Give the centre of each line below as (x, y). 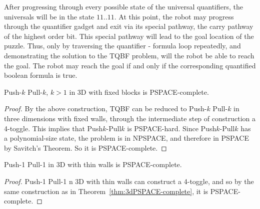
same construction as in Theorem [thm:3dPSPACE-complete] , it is (106, 191)
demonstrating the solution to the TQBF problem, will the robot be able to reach (129, 55)
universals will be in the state (49, 16)
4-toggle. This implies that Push (53, 128)
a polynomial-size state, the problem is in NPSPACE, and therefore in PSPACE (126, 138)
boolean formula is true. (41, 75)
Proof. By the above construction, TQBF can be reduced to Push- (105, 108)
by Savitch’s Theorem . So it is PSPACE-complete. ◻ (85, 147)
